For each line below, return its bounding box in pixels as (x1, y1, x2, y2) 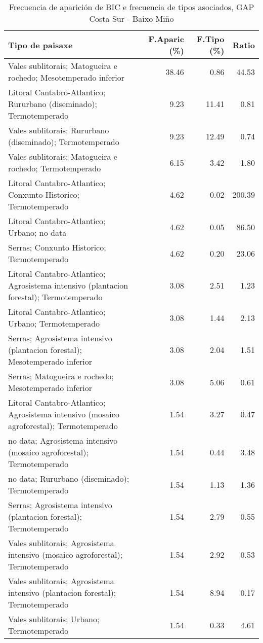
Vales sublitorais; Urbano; (8, 613, 100, 625)
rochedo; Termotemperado (8, 162, 101, 174)
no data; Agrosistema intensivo (8, 435, 118, 446)
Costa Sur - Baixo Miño (89, 13, 174, 24)
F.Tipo (196, 33, 225, 45)
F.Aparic (148, 33, 184, 45)
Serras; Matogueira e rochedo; (8, 370, 114, 382)
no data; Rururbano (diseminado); (8, 473, 129, 484)
